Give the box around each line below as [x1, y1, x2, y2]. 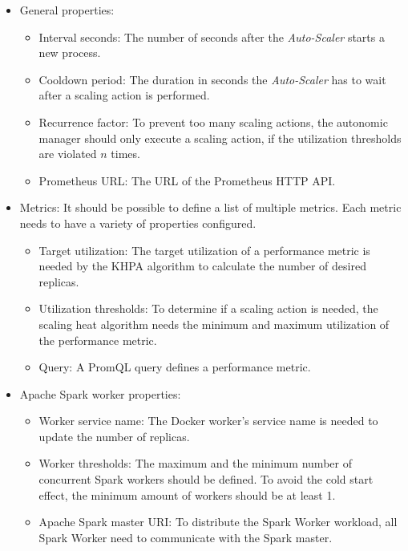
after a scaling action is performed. [38, 87, 210, 103]
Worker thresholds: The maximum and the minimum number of [38, 455, 352, 472]
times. [111, 145, 140, 162]
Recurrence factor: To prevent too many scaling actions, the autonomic [38, 113, 388, 130]
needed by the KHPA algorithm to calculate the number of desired [38, 257, 366, 274]
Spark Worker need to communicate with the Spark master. [38, 529, 333, 545]
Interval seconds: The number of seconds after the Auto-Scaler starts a [38, 28, 385, 45]
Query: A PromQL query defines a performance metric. [38, 359, 311, 375]
